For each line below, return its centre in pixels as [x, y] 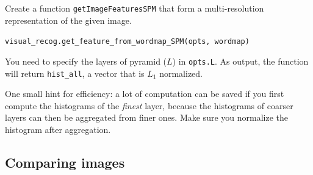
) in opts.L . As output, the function [240, 61]
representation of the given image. [68, 20]
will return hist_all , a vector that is [75, 73]
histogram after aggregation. [58, 129]
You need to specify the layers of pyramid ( [86, 61]
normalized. [181, 73]
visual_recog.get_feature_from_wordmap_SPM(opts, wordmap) [127, 42]
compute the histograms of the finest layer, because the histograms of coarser [149, 105]
